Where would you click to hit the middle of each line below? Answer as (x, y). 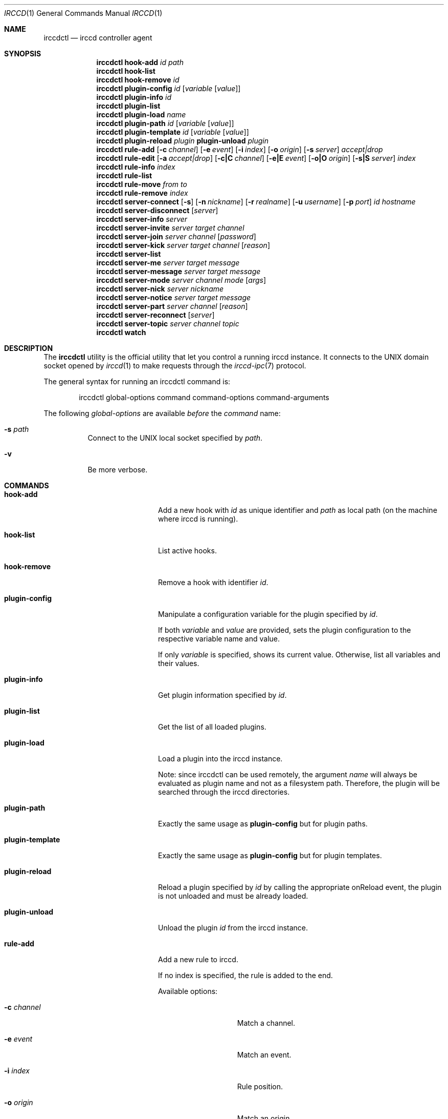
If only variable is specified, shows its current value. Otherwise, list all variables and (299, 655)
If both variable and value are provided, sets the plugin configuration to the (285, 630)
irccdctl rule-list (124, 175)
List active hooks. (187, 551)
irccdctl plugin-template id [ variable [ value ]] (173, 132)
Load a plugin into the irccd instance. (220, 759)
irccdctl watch (121, 332)
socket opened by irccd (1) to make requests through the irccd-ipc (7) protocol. (175, 366)
